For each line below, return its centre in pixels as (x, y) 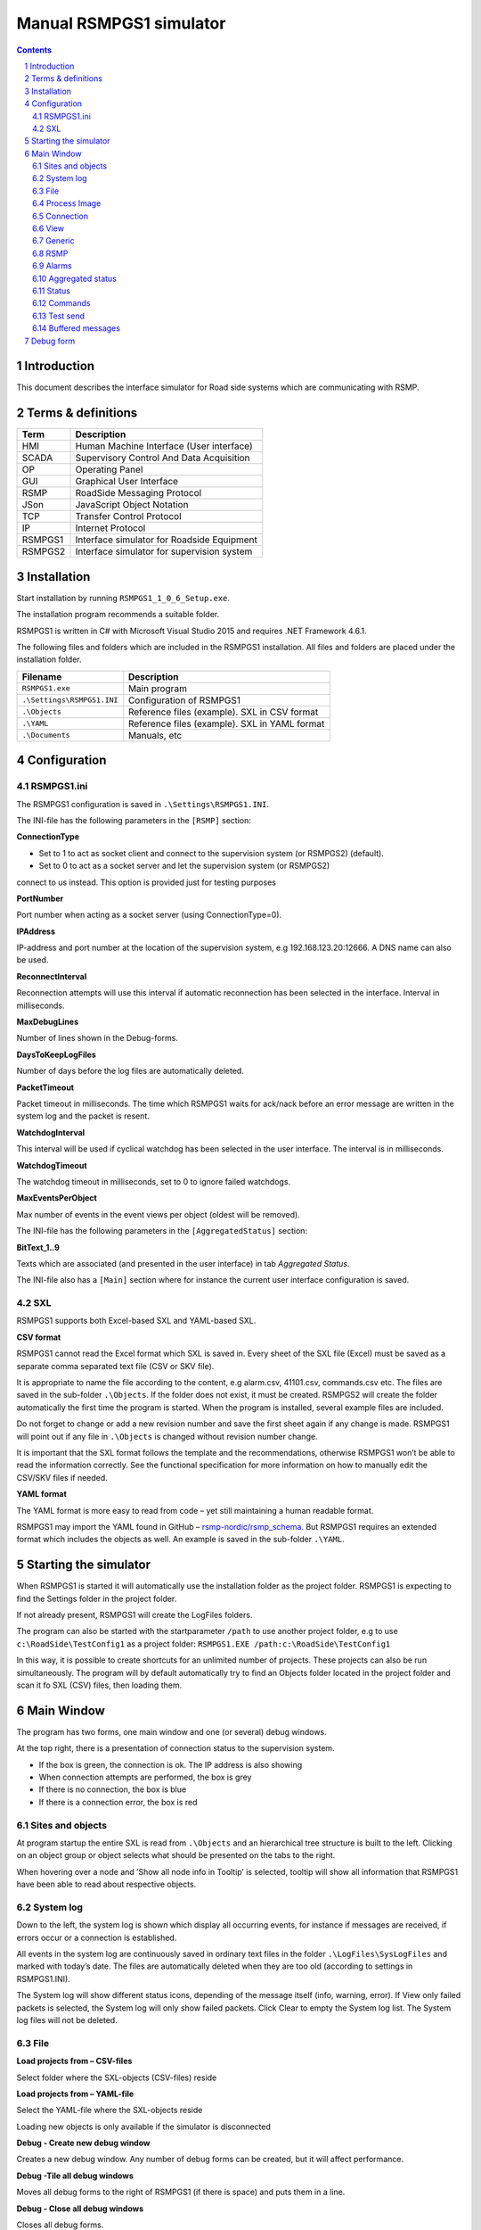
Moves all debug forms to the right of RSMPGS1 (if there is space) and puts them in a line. (181, 2192)
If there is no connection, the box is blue (113, 1789)
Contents (34, 50)
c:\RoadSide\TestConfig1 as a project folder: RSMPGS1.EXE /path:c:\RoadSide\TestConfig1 (204, 1644)
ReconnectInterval (52, 976)
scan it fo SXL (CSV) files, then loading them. (99, 1685)
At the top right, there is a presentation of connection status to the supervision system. (175, 1748)
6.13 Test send (58, 316)
